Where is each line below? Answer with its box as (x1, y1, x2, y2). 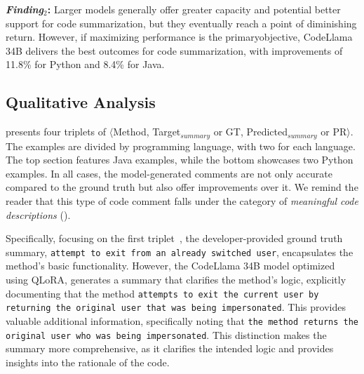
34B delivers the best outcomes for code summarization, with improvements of (6, 43, 343, 58)
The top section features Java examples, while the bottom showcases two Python (6, 152, 353, 167)
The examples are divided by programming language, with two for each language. (6, 138, 356, 153)
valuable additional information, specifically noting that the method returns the (6, 313, 359, 328)
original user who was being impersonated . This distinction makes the (6, 327, 327, 342)
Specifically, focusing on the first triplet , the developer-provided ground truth (6, 231, 343, 246)
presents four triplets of (6, 124, 107, 139)
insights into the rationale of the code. (6, 354, 170, 369)
